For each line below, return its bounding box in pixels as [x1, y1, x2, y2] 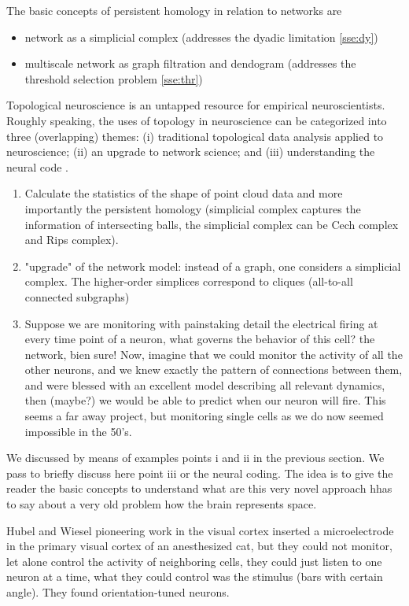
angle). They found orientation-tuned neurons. [6, 584, 230, 600]
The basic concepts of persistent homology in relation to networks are [6, 2, 342, 18]
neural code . [6, 158, 69, 175]
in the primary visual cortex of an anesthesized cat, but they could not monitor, [6, 538, 392, 554]
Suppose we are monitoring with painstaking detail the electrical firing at [24, 315, 378, 331]
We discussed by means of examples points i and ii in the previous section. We [6, 449, 385, 466]
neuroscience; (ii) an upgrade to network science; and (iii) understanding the [6, 143, 375, 160]
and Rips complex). [24, 231, 119, 248]
